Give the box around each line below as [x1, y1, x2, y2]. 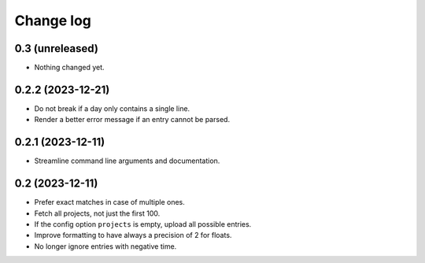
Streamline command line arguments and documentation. [34, 156, 220, 165]
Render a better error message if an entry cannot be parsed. [34, 115, 231, 124]
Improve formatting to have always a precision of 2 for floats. [34, 231, 232, 240]
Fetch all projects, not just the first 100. [34, 209, 161, 218]
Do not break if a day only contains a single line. [34, 103, 190, 113]
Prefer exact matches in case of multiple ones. [34, 198, 185, 207]
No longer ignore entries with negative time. [34, 241, 177, 251]
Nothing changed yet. [34, 63, 105, 72]
